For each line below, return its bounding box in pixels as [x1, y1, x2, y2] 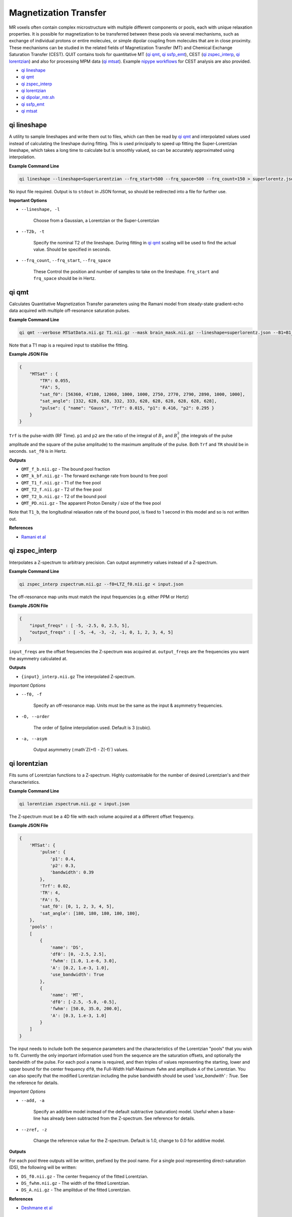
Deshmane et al [21, 1205, 53, 1211]
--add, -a [21, 1098, 45, 1104]
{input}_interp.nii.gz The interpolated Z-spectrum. [21, 673, 136, 679]
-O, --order [21, 714, 50, 719]
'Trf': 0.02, [39, 884, 71, 889]
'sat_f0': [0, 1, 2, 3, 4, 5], [39, 904, 114, 909]
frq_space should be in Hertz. [33, 276, 96, 281]
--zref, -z [21, 1127, 47, 1132]
